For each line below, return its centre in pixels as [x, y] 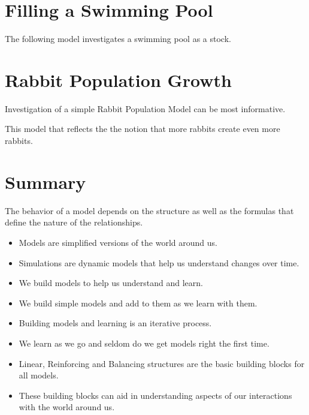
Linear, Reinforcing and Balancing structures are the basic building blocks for [162, 363]
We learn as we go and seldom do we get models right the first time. [144, 343]
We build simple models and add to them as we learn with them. [138, 303]
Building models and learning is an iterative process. [115, 323]
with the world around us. [67, 407]
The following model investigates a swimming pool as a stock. [118, 39]
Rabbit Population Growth [118, 79]
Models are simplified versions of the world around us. [118, 242]
